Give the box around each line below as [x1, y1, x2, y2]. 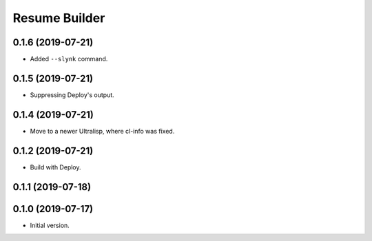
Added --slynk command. [30, 55, 108, 63]
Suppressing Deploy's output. [30, 90, 115, 99]
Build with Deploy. [30, 163, 82, 171]
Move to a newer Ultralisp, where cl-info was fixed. [30, 127, 175, 135]
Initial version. [30, 221, 70, 229]
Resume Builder [12, 10, 105, 25]
